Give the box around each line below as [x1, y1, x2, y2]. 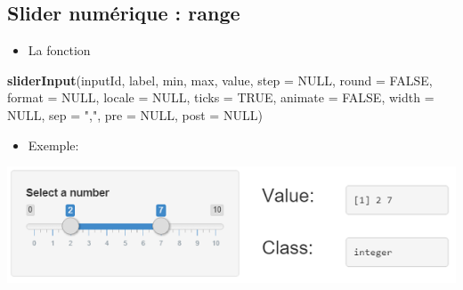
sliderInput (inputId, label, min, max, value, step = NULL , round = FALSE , [7, 70, 433, 89]
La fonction [28, 41, 91, 60]
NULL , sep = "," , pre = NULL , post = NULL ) [7, 105, 263, 124]
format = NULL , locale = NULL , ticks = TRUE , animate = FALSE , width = [7, 88, 435, 107]
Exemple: [28, 135, 79, 154]
